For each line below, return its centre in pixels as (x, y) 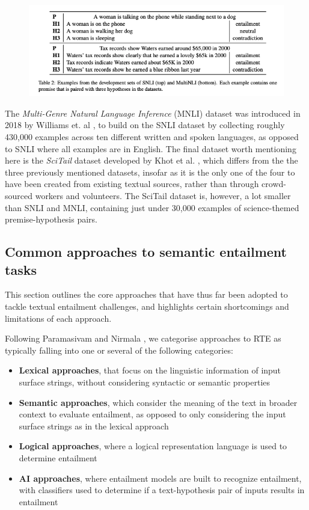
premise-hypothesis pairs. (51, 219)
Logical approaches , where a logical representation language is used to (153, 446)
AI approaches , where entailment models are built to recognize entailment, (160, 478)
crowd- (274, 184)
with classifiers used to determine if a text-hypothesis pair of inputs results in (162, 490)
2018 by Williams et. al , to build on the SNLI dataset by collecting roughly (145, 125)
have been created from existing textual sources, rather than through (132, 184)
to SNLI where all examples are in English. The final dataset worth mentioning (151, 148)
